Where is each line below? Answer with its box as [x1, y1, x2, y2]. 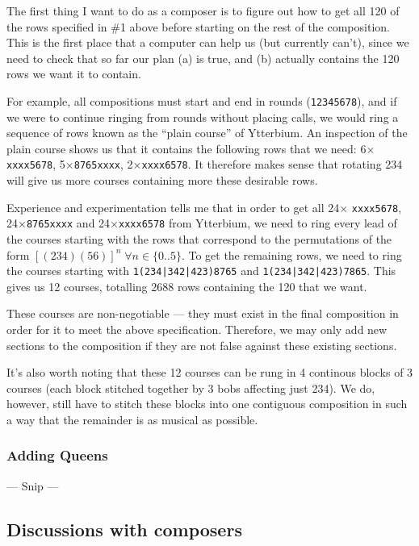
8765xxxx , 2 [73, 156, 133, 173]
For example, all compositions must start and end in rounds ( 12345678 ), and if [6, 92, 397, 109]
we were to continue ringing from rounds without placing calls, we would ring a [6, 108, 399, 125]
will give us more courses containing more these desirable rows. [6, 172, 318, 189]
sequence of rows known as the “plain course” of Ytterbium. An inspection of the [6, 124, 408, 141]
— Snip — [6, 477, 59, 494]
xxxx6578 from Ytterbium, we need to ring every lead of [119, 215, 397, 231]
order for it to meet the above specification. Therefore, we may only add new [6, 321, 388, 337]
